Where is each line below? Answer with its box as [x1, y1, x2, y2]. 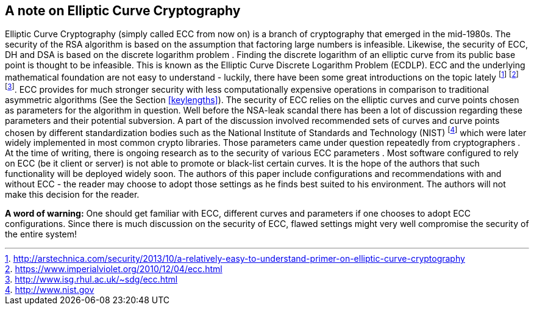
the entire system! [5, 229, 77, 240]
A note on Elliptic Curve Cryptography [5, 3, 241, 18]
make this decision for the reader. [5, 189, 140, 200]
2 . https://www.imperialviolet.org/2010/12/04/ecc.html [5, 264, 222, 275]
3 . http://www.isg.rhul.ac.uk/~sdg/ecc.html [5, 274, 178, 285]
